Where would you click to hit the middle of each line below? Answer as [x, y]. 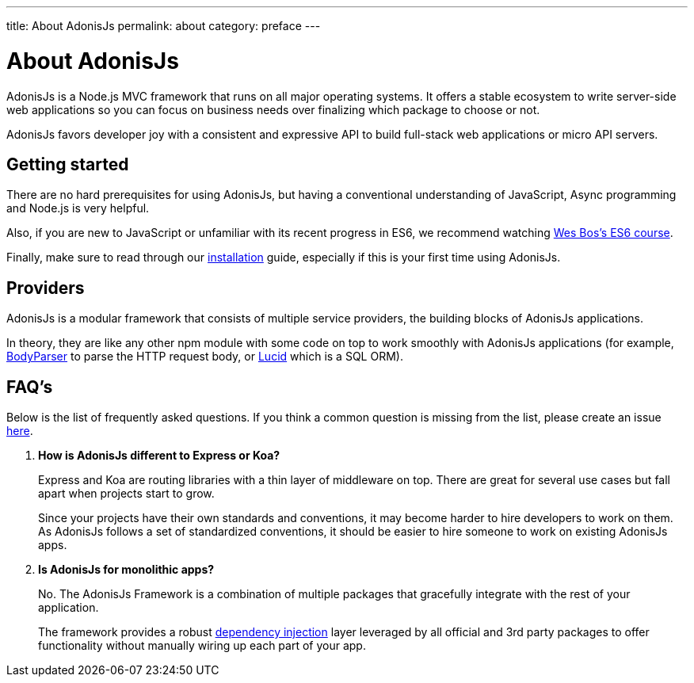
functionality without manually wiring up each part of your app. [202, 646]
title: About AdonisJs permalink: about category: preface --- [164, 26]
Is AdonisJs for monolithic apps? [126, 570]
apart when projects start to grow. [126, 494]
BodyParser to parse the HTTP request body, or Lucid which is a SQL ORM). [205, 357]
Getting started [68, 164]
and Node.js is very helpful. [78, 208]
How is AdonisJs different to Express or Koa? [159, 456]
